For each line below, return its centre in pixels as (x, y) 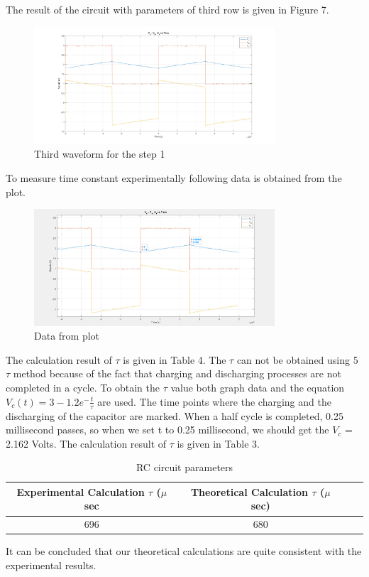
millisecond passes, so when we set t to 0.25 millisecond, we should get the (167, 430)
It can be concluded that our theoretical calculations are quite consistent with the (184, 551)
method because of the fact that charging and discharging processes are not (177, 373)
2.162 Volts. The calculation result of (86, 443)
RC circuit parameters (184, 467)
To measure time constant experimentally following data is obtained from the (174, 178)
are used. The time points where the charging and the (214, 401)
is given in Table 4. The (175, 359)
